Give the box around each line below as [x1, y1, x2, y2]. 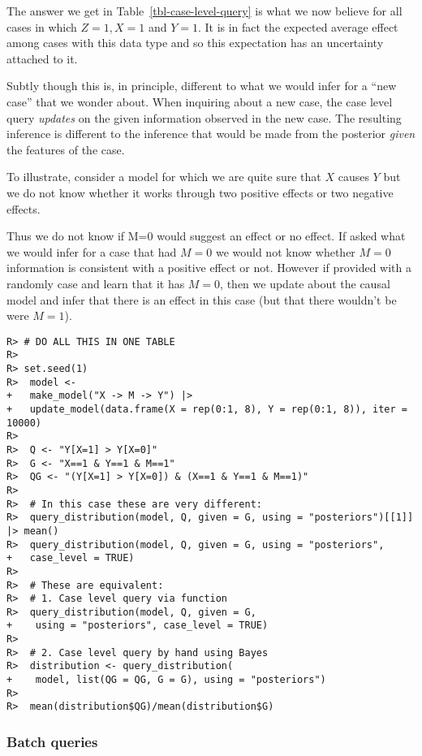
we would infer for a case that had [6, 243, 177, 260]
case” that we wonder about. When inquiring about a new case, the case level [6, 93, 393, 110]
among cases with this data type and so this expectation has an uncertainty [6, 34, 384, 51]
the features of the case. [6, 140, 125, 158]
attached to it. [6, 50, 78, 67]
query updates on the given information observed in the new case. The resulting [6, 109, 402, 126]
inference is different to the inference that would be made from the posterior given [6, 125, 416, 142]
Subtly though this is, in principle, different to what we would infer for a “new [6, 77, 397, 94]
